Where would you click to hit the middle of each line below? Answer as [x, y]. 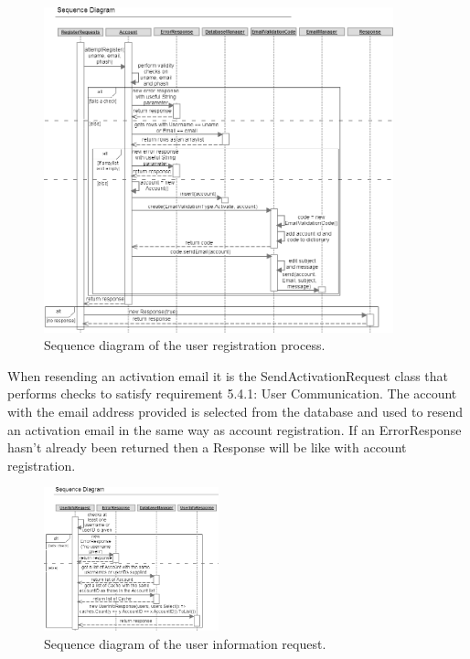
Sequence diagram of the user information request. [185, 643]
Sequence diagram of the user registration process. [185, 345]
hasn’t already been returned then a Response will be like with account [207, 447]
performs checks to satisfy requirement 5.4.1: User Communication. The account [232, 393]
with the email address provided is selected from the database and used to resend [235, 411]
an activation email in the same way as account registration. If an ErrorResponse [235, 429]
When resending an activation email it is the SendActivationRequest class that [228, 375]
